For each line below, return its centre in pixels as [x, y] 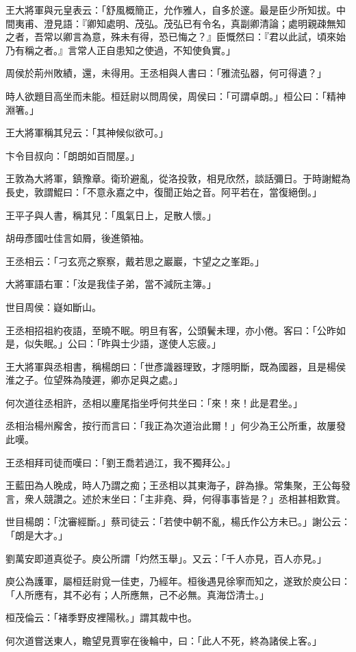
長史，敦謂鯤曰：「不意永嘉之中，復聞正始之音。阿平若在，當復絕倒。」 [164, 191]
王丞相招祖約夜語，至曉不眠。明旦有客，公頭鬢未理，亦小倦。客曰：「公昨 [171, 330]
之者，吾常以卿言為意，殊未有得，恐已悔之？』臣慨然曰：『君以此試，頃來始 [176, 37]
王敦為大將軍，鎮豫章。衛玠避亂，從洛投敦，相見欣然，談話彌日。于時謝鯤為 [178, 178]
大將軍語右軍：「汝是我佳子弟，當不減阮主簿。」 [111, 284]
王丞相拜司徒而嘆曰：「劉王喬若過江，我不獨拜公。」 [120, 462]
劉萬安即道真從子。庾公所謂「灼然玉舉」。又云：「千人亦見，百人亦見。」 [166, 558]
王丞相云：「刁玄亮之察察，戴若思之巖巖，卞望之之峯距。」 [135, 261]
